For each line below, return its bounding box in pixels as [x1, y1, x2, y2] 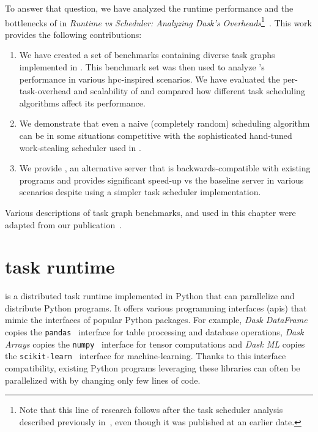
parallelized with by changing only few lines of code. [5, 373, 201, 386]
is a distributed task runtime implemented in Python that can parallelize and [5, 289, 295, 302]
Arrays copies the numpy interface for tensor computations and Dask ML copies [5, 337, 305, 350]
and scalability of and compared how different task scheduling [73, 84, 305, 97]
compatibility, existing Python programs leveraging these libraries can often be [5, 362, 300, 374]
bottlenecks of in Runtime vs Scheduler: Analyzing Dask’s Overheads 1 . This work [5, 14, 312, 29]
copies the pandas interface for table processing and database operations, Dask [5, 326, 304, 338]
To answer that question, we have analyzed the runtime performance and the [5, 2, 294, 14]
